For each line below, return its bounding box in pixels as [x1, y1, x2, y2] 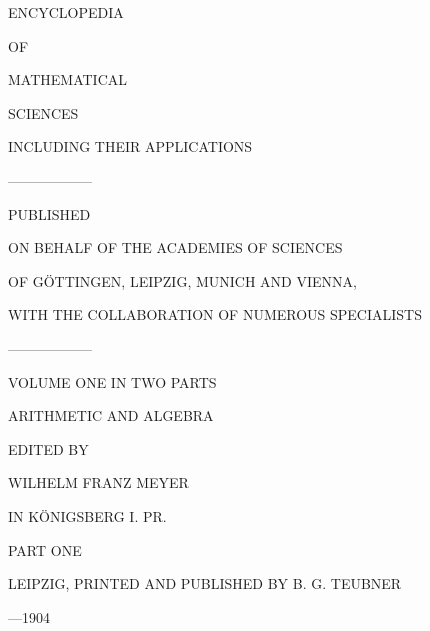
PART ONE [8, 539, 82, 560]
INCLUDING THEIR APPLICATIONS [8, 136, 253, 157]
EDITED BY [8, 438, 89, 459]
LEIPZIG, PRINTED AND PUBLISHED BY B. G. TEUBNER [8, 573, 402, 594]
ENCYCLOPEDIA [8, 2, 124, 22]
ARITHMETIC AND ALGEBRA [8, 405, 214, 426]
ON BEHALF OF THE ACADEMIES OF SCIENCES [8, 237, 343, 258]
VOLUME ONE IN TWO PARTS [8, 371, 217, 392]
